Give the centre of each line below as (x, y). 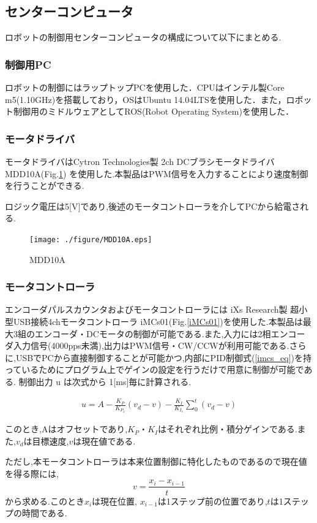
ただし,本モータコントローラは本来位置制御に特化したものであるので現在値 (156, 461)
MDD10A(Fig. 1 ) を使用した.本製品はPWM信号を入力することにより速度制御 (157, 173)
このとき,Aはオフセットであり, (66, 429)
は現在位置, (114, 501)
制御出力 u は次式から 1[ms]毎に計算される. (105, 382)
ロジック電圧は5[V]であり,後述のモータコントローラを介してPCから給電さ (153, 206)
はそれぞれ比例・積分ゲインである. (228, 429)
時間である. (44, 513)
